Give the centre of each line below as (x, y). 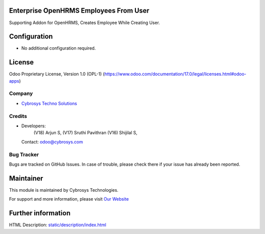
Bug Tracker (24, 154)
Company (21, 93)
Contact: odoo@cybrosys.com (52, 142)
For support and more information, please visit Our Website (69, 199)
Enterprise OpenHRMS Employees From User (79, 11)
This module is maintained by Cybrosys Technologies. (64, 190)
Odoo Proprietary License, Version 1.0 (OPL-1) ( (57, 74)
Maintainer (26, 178)
